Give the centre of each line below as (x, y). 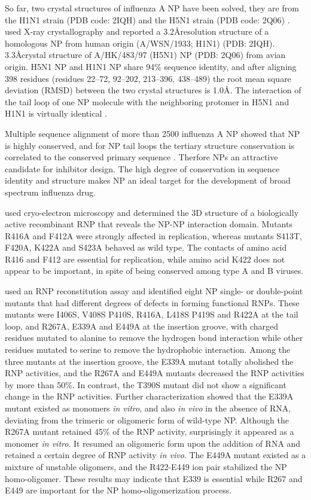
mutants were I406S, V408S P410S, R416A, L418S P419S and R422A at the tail (152, 314)
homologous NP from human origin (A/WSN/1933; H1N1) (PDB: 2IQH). (140, 43)
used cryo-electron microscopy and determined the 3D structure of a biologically (152, 212)
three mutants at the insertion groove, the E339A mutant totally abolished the (149, 361)
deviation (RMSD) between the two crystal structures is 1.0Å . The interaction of (153, 90)
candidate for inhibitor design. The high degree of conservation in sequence (142, 168)
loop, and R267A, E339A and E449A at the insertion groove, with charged (141, 326)
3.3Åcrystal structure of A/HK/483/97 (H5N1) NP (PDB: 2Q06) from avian (145, 55)
